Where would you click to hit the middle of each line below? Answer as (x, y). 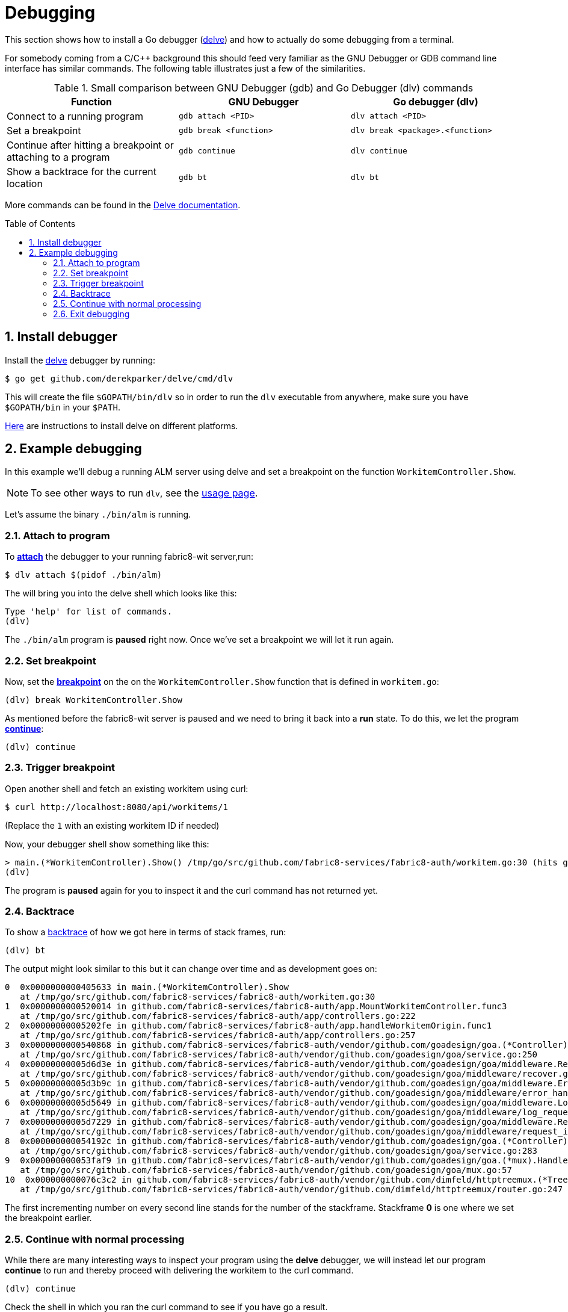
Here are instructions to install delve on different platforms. (122, 425)
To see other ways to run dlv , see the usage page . (144, 493)
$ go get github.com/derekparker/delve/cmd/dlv (119, 378)
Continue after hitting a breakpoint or (90, 145)
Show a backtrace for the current (82, 171)
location (25, 183)
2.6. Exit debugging (91, 314)
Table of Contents (40, 223)
